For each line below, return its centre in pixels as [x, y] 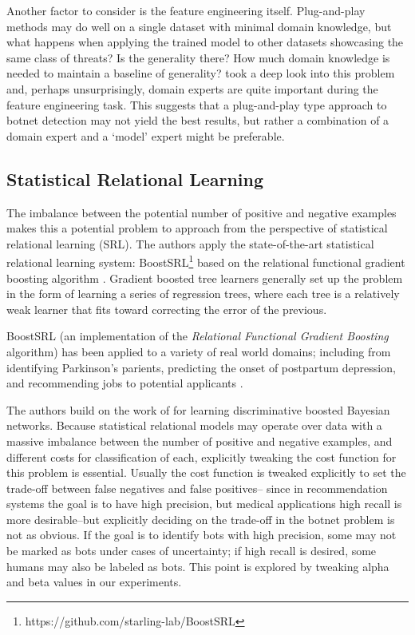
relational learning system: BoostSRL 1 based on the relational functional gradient [206, 261]
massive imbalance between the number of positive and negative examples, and [200, 441]
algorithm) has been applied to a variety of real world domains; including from [199, 351]
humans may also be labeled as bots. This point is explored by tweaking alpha [198, 566]
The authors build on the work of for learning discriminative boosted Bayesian [198, 409]
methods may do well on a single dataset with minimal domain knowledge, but [199, 26]
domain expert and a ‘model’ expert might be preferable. [146, 135]
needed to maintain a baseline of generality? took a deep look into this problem [201, 73]
